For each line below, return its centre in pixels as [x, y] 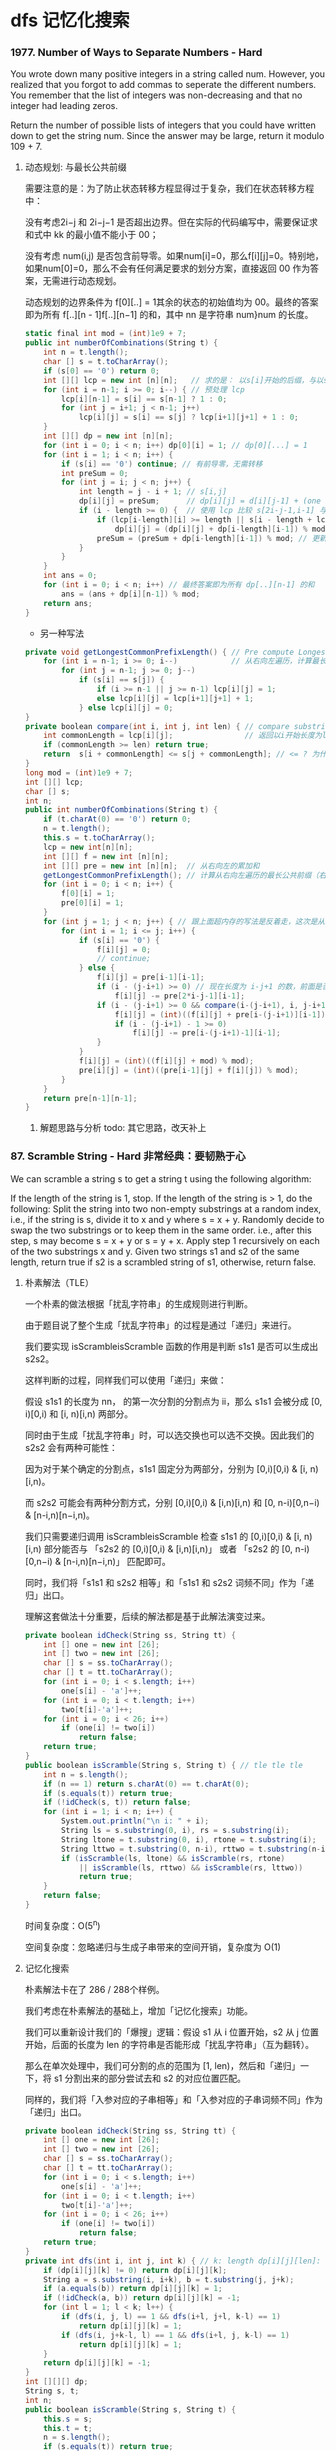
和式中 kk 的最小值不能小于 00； [91, 235]
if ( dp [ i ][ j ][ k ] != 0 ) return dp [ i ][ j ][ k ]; [135, 2270]
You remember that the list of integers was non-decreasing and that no [156, 95]
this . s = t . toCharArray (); [99, 838]
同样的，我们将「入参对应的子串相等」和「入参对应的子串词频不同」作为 [173, 2099]
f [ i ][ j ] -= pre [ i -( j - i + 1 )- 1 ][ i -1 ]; [207, 1033]
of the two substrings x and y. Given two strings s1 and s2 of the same [155, 1251]
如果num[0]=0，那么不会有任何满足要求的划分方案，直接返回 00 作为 [167, 268]
